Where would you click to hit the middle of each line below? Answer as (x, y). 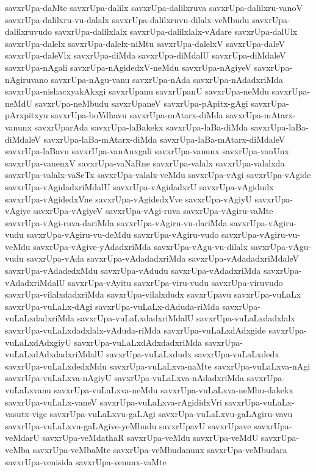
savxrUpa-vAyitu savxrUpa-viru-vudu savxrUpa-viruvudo (175, 282)
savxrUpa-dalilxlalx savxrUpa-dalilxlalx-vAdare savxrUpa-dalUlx (176, 31)
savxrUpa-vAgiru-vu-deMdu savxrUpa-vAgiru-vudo (123, 234)
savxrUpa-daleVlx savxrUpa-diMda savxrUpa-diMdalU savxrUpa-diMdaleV (145, 55)
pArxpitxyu (27, 115)
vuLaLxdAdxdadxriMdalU (54, 354)
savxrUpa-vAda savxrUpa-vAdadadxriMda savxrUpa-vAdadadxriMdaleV (163, 258)
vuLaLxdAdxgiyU (38, 342)
